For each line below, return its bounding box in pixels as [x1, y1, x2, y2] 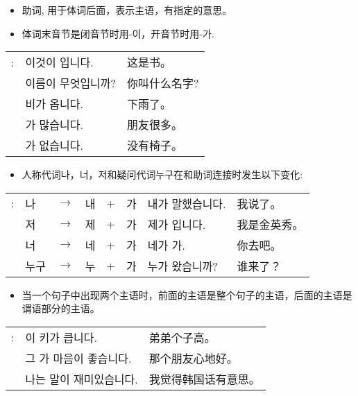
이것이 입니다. [25, 54, 94, 71]
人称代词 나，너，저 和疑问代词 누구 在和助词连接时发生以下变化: [22, 167, 303, 182]
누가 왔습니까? [147, 257, 218, 274]
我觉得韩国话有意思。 [148, 370, 260, 387]
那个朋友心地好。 [148, 350, 238, 366]
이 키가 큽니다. [25, 329, 97, 345]
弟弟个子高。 [148, 329, 216, 345]
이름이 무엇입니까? [25, 75, 117, 92]
